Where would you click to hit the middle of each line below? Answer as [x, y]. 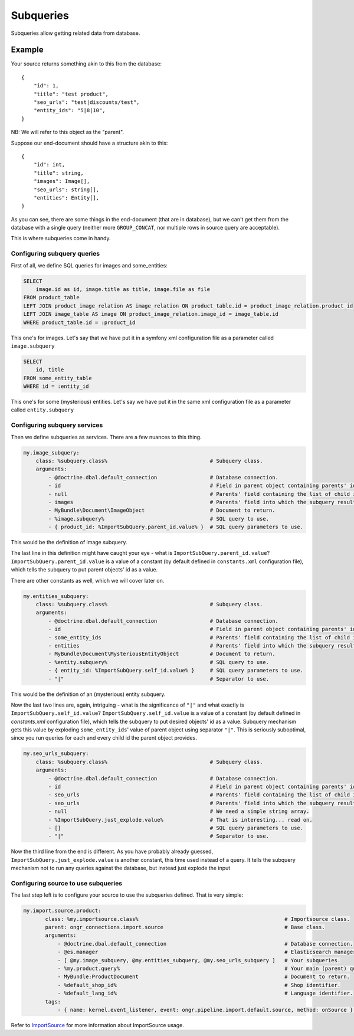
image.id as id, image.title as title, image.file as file [123, 289]
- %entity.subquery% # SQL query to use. [159, 662]
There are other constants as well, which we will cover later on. [88, 580]
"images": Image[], [62, 181]
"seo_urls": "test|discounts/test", [86, 102]
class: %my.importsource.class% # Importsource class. [198, 919]
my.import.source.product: [62, 911]
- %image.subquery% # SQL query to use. [159, 519]
